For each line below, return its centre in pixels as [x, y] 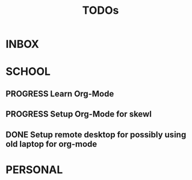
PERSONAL [34, 169]
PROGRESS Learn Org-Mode [60, 94]
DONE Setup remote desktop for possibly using [96, 135]
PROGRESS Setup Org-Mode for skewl [79, 114]
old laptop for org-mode [51, 144]
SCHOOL [28, 72]
